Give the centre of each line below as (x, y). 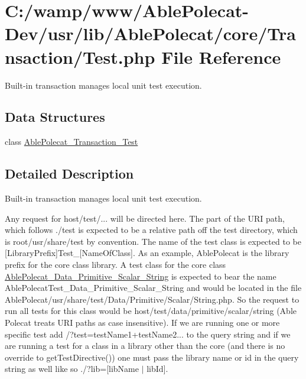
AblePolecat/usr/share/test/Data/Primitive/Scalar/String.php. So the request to (152, 299)
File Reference (221, 56)
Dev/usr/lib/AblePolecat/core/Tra (150, 33)
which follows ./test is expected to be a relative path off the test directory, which (151, 230)
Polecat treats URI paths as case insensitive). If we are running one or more (142, 323)
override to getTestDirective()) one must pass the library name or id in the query (152, 357)
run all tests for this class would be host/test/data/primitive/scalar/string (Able (151, 311)
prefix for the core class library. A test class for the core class (115, 265)
